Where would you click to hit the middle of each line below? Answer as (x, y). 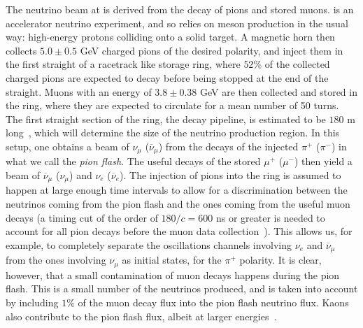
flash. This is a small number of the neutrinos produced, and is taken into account (182, 288)
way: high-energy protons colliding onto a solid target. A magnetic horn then (170, 37)
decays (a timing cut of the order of (82, 217)
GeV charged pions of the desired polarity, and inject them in (212, 50)
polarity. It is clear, (280, 260)
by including (32, 302)
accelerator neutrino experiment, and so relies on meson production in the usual (177, 23)
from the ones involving (56, 260)
